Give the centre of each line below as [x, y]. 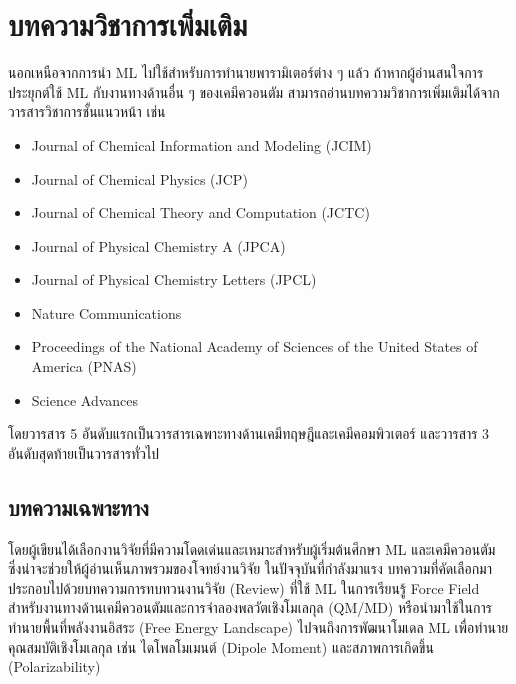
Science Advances [85, 399]
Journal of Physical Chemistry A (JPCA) [158, 245]
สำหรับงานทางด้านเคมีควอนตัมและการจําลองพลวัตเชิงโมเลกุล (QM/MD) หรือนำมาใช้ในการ [250, 607]
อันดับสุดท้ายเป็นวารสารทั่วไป [84, 452]
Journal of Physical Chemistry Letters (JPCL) [174, 279]
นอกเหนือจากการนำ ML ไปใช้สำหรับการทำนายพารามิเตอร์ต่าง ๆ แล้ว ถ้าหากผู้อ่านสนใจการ [246, 72]
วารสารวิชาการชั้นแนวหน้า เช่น [87, 111]
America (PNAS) [84, 366]
